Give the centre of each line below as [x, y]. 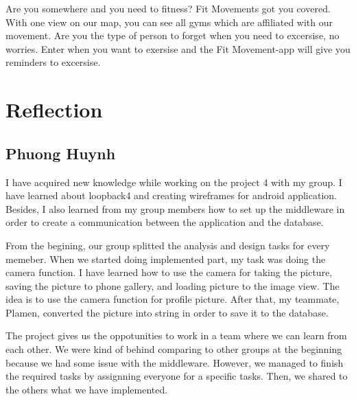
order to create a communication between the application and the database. [165, 222]
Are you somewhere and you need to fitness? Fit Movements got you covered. [168, 8]
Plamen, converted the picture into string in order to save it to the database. [167, 312]
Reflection [54, 110]
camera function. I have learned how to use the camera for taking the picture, [169, 272]
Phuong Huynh [61, 153]
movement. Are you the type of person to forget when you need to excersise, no [173, 35]
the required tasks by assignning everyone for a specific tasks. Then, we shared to [177, 376]
